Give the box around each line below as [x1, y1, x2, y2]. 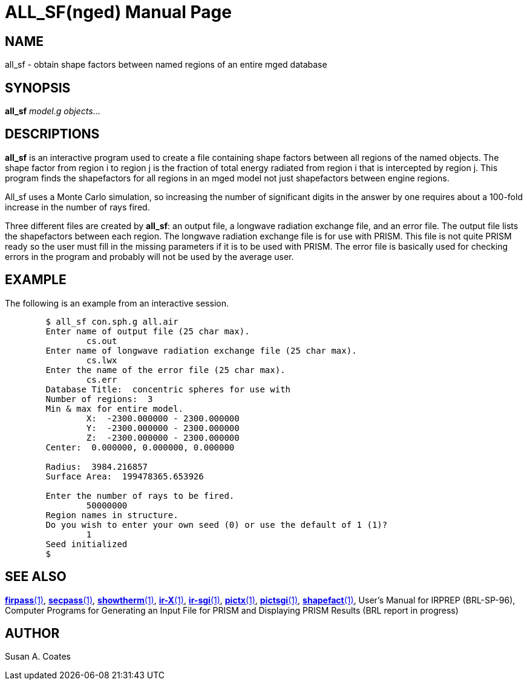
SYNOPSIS [5, 80, 71, 96]
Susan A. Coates [5, 651, 71, 662]
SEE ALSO [5, 569, 67, 585]
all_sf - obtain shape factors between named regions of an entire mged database [5, 59, 327, 70]
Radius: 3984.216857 [45, 461, 148, 472]
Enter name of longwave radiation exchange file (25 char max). [45, 345, 357, 355]
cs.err [86, 374, 117, 385]
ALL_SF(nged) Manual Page [5, 2, 232, 22]
